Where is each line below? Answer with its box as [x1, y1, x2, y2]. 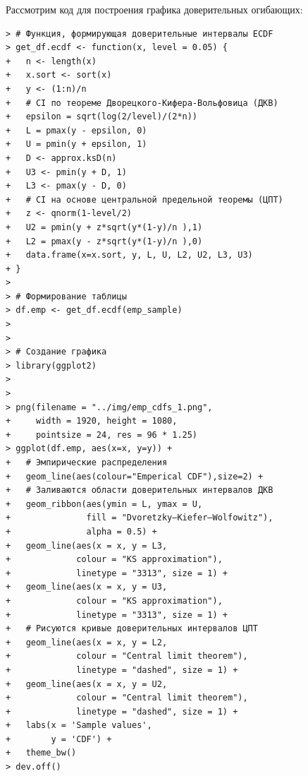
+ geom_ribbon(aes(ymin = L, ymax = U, [6, 499, 203, 509]
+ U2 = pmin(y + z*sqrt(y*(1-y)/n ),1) [6, 222, 203, 232]
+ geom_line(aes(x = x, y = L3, [6, 540, 168, 551]
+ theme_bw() [6, 748, 77, 758]
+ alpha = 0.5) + [6, 526, 157, 537]
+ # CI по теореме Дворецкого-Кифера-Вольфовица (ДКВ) [6, 97, 278, 108]
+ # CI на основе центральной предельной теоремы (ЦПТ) [6, 194, 283, 205]
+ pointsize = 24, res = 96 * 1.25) [6, 429, 198, 440]
